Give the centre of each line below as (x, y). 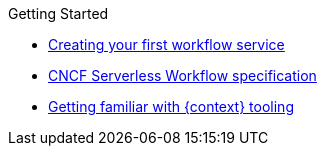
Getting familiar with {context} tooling (171, 106)
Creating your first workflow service (166, 44)
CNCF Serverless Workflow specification (182, 75)
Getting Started (58, 13)
